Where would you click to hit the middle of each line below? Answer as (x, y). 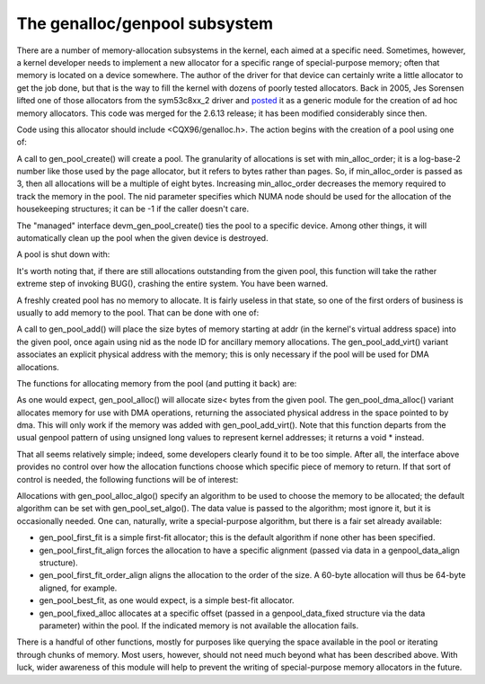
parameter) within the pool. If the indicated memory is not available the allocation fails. (199, 626)
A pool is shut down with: (63, 254)
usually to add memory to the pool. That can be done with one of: (138, 312)
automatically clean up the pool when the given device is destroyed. (142, 238)
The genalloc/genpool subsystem (145, 23)
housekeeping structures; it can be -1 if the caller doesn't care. (133, 209)
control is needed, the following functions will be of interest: (128, 479)
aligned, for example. (78, 588)
